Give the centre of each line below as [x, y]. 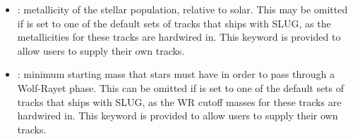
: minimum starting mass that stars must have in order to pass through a [176, 74]
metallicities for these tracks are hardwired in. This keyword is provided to [179, 37]
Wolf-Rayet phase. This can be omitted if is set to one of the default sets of [181, 87]
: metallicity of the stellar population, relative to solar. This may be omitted [183, 9]
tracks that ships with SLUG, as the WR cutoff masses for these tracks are [179, 101]
